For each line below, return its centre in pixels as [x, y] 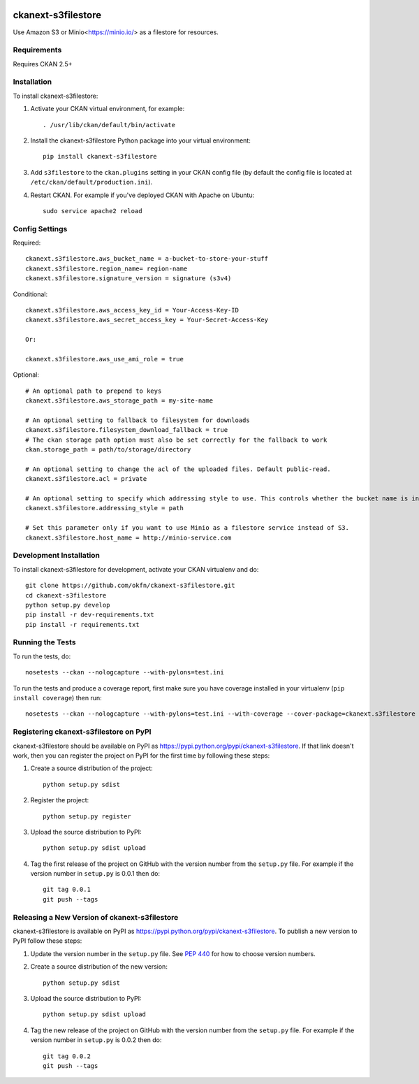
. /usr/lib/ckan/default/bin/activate [109, 125]
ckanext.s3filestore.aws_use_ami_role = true [105, 359]
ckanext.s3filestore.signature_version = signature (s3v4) [128, 279]
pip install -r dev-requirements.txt [90, 615]
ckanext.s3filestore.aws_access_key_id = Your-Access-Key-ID [132, 310]
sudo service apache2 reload [93, 211]
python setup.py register [87, 816]
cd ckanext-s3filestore [66, 595]
